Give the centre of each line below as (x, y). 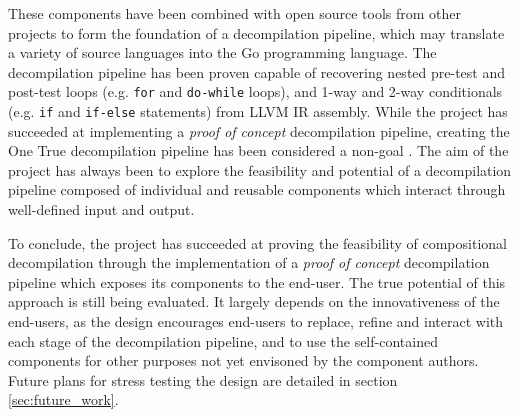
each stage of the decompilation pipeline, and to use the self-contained (223, 340)
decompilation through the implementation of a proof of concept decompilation (249, 262)
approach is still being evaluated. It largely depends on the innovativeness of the (254, 301)
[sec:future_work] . (63, 399)
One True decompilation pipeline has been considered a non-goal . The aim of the (258, 150)
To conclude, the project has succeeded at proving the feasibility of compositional (257, 242)
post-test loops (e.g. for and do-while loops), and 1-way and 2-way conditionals (255, 91)
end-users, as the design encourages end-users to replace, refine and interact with (256, 321)
